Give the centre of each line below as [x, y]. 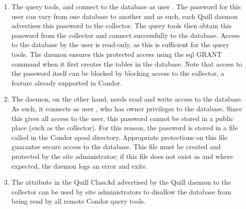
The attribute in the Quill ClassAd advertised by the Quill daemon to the [121, 182]
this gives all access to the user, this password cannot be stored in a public [123, 118]
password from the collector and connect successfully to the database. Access [126, 35]
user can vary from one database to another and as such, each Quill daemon [124, 16]
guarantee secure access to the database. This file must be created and [116, 147]
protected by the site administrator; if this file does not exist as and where [122, 156]
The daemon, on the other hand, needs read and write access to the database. [127, 99]
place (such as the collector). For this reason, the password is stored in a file [124, 128]
